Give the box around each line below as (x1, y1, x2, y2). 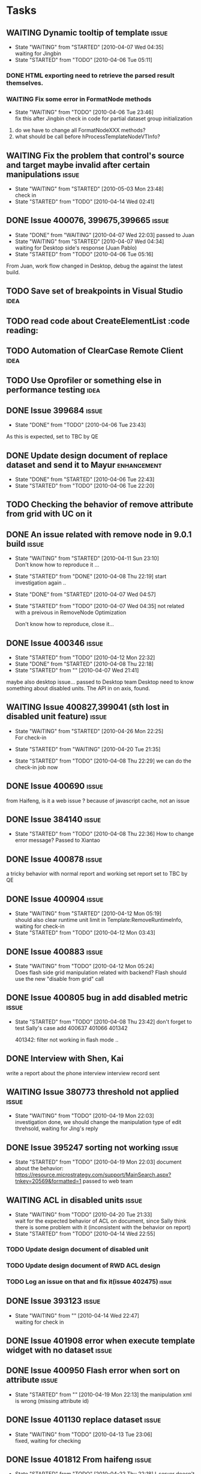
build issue (6, 539, 44, 549)
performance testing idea (6, 385, 101, 395)
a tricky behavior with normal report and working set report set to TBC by (6, 870, 188, 877)
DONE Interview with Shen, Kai (6, 1054, 124, 1064)
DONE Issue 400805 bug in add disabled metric (6, 993, 188, 1003)
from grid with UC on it (6, 509, 92, 519)
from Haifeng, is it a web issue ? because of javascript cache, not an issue (6, 797, 190, 804)
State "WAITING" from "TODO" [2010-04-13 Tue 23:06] (14, 1431, 153, 1438)
